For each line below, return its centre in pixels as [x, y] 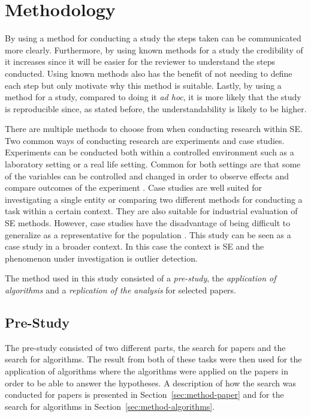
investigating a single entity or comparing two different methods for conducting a [154, 199]
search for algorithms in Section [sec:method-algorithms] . [110, 406]
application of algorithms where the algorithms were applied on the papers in [147, 370]
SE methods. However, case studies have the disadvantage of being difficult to [148, 223]
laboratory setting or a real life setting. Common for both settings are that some [153, 164]
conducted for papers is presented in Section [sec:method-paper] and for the [144, 394]
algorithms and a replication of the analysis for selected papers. [120, 290]
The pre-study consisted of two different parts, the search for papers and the [145, 347]
